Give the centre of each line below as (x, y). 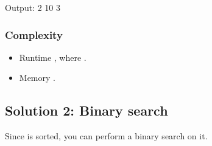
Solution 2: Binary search (87, 110)
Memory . (37, 78)
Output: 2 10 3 (33, 7)
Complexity (34, 34)
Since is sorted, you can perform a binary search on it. (106, 136)
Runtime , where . (53, 57)
